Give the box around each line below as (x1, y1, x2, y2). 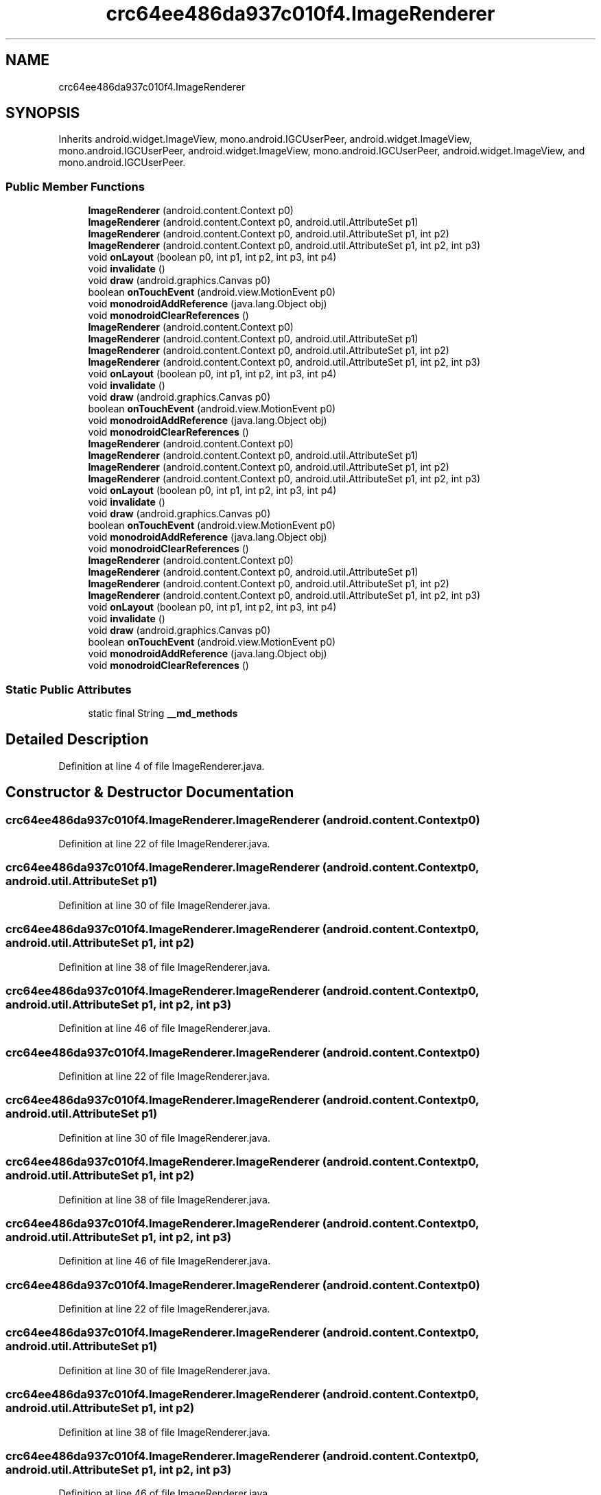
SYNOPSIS (5, 104, 80, 122)
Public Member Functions (5, 179, 145, 193)
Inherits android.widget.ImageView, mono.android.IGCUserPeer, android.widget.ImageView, (58, 133, 472, 145)
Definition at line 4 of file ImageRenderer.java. (58, 760, 265, 772)
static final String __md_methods (88, 707, 238, 719)
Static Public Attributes (5, 682, 132, 696)
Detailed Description (5, 731, 149, 749)
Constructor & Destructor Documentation (5, 784, 294, 801)
